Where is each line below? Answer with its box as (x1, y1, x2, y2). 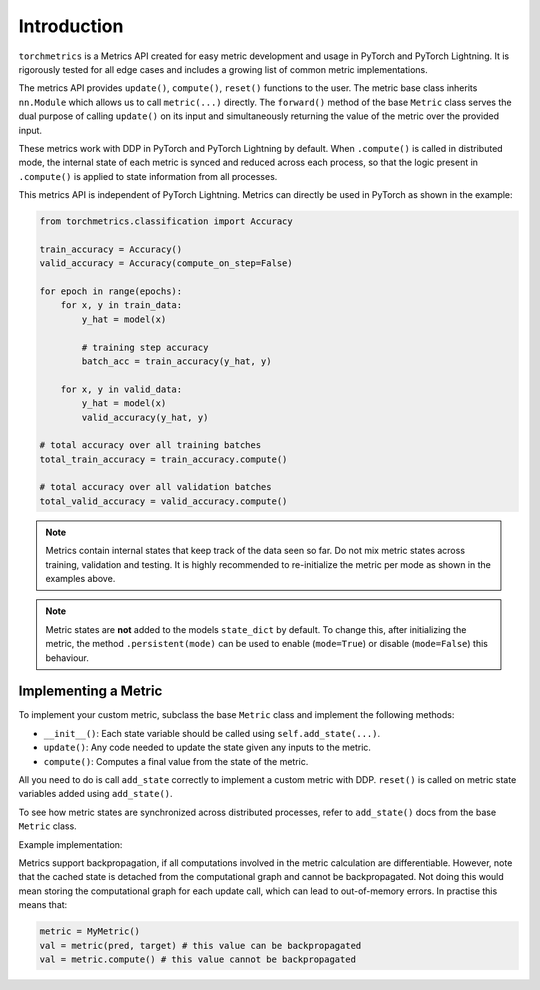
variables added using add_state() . (18, 788, 174, 800)
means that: (18, 899, 68, 911)
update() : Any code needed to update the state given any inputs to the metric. (43, 741, 372, 754)
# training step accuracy (81, 341, 209, 353)
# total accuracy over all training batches (39, 440, 262, 451)
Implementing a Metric (18, 683, 163, 700)
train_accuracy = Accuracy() (39, 243, 183, 255)
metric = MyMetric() (39, 926, 140, 937)
